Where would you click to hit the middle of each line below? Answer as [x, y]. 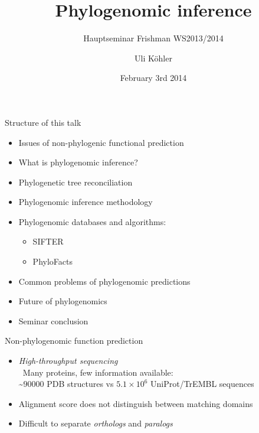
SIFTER [48, 241]
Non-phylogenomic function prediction [74, 341]
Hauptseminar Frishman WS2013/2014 [153, 38]
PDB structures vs [80, 384]
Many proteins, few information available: [98, 372]
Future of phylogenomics [63, 301]
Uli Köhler [153, 58]
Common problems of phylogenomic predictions [104, 281]
